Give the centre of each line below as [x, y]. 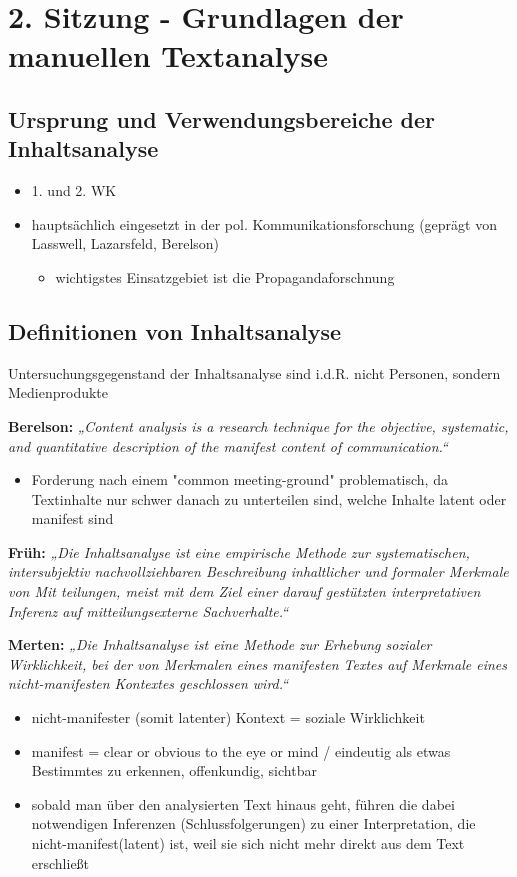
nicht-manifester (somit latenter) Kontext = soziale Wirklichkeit [228, 717]
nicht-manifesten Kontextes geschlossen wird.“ [148, 683]
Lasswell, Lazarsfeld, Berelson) [125, 243]
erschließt [60, 862]
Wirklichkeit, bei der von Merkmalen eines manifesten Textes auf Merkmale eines [257, 663]
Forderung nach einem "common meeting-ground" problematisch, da [239, 479]
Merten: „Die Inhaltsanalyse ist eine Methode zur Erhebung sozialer [220, 644]
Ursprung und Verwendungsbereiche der [221, 118]
